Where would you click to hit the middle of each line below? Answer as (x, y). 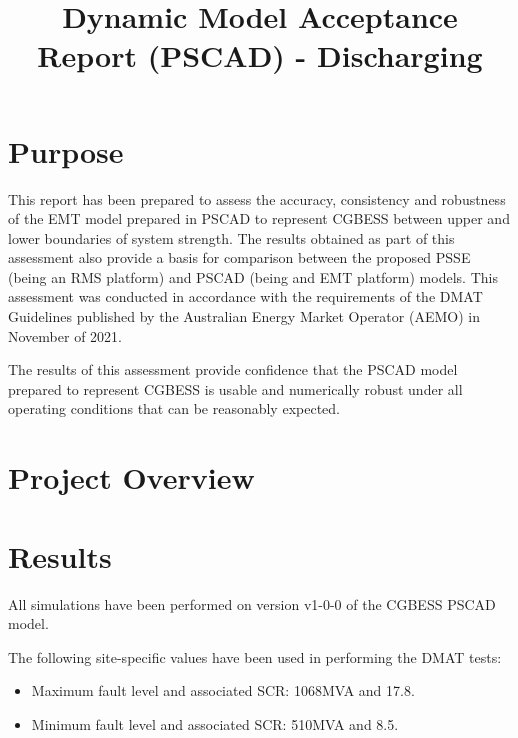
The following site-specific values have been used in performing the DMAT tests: (255, 656)
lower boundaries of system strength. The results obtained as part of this (231, 237)
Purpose (66, 150)
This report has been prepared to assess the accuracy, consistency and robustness (257, 198)
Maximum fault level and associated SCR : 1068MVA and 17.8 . (223, 690)
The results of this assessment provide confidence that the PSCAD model (233, 369)
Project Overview (131, 477)
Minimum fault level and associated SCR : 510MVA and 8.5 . (215, 723)
